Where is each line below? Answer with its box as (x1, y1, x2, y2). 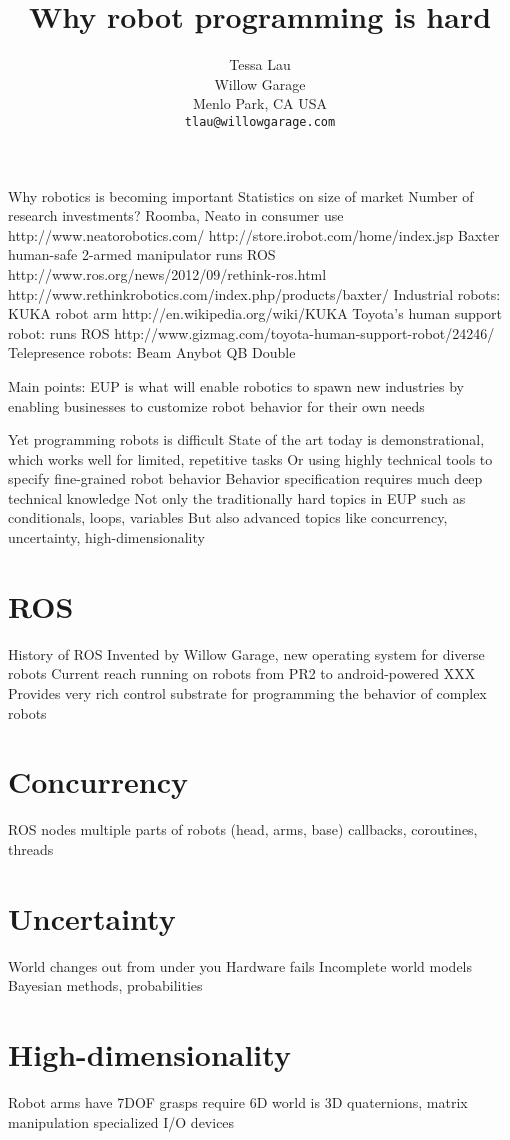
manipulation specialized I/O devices (8, 1111, 235, 1132)
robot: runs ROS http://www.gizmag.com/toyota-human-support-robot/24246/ (8, 322, 495, 343)
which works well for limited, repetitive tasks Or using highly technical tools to (8, 448, 493, 469)
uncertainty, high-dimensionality (8, 527, 205, 548)
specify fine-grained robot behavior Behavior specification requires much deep (8, 468, 483, 489)
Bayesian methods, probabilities (8, 975, 203, 996)
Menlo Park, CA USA (192, 93, 328, 114)
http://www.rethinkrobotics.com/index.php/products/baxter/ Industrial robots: (8, 283, 501, 304)
